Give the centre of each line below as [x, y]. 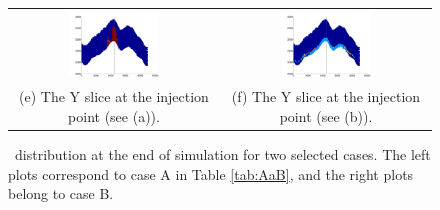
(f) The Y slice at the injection [326, 96]
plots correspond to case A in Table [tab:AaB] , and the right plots [211, 173]
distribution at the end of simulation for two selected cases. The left [222, 153]
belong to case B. [61, 193]
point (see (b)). [326, 115]
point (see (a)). [114, 115]
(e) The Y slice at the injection [114, 96]
